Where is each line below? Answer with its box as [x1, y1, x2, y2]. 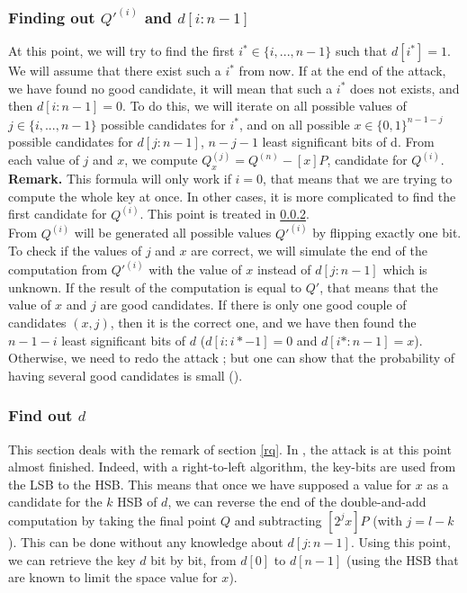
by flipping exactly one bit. [312, 223, 462, 242]
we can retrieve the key [8, 550, 136, 569]
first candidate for [8, 204, 107, 223]
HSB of [117, 492, 157, 511]
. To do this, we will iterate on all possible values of [122, 96, 407, 115]
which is [382, 260, 427, 279]
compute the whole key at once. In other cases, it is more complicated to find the [8, 186, 456, 205]
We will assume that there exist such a [8, 61, 221, 80]
